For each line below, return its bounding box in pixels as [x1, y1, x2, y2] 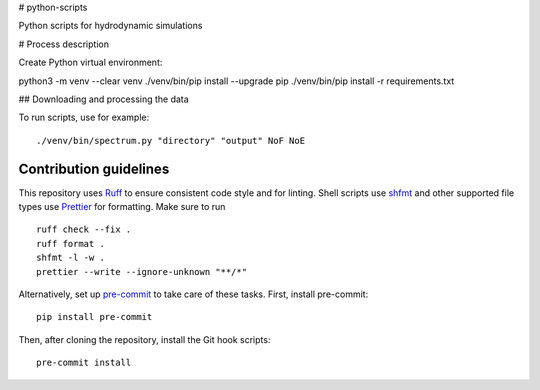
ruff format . [36, 238, 105, 249]
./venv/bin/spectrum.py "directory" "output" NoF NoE [36, 135, 305, 146]
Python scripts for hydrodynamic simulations [18, 20, 203, 32]
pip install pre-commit [36, 311, 153, 323]
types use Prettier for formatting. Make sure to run [18, 201, 226, 213]
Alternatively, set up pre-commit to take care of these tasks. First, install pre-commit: [18, 288, 369, 300]
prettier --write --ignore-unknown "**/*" [36, 266, 248, 277]
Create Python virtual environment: [18, 56, 163, 69]
